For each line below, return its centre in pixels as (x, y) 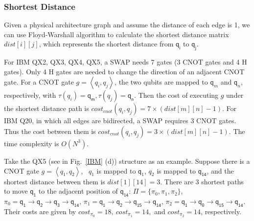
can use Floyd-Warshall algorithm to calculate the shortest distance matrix (116, 34)
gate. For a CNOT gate (39, 82)
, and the (220, 170)
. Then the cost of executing (176, 95)
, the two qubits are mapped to (161, 82)
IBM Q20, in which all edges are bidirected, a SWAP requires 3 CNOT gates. (120, 121)
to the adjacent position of (78, 191)
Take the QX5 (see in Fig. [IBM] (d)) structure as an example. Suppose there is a (127, 161)
